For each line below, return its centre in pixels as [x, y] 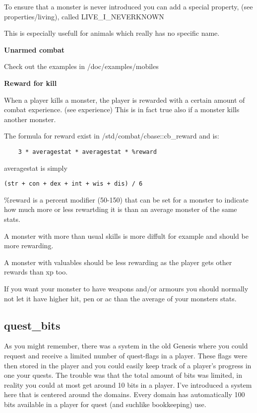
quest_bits [32, 325]
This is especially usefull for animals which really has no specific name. [112, 33]
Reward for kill [31, 83]
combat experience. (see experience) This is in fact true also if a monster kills [122, 109]
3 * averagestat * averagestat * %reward [87, 152]
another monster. [30, 119]
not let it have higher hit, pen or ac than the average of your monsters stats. [120, 298]
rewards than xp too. [36, 272]
